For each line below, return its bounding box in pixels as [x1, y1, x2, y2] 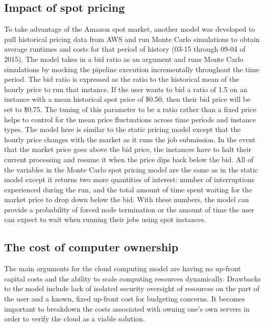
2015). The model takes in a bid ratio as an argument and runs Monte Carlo [4, 53, 244, 64]
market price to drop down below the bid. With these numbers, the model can [4, 194, 249, 205]
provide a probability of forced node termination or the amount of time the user [4, 204, 254, 214]
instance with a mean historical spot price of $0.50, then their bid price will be [4, 94, 251, 104]
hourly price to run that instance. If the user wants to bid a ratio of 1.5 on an [4, 83, 248, 94]
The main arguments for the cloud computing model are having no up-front [4, 263, 241, 274]
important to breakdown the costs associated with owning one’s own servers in [4, 303, 250, 314]
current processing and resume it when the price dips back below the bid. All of [4, 154, 254, 164]
